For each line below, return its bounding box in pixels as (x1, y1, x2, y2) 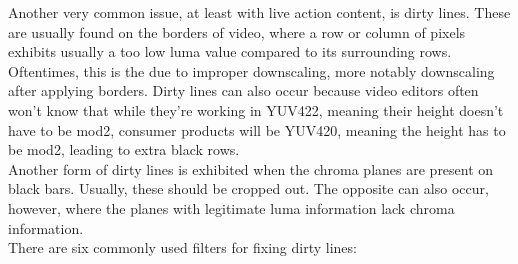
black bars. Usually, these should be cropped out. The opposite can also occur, (8, 178, 489, 199)
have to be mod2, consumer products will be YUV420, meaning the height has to (8, 119, 506, 140)
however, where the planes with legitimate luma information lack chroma (8, 197, 455, 218)
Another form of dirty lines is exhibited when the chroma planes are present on (8, 158, 494, 179)
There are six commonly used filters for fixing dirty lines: (8, 237, 357, 258)
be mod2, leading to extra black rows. (8, 139, 240, 160)
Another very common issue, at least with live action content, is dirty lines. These (8, 2, 511, 22)
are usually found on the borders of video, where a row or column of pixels (8, 21, 466, 42)
